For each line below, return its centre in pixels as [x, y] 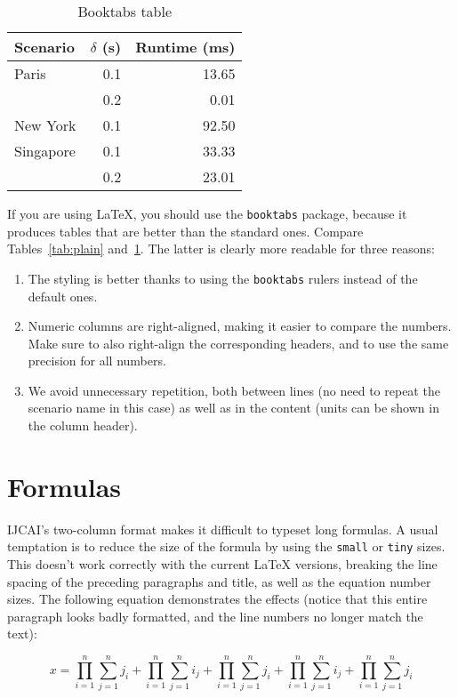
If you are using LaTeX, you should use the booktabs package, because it [207, 213]
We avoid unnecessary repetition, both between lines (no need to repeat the [234, 390]
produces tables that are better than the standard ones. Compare [185, 231]
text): [22, 634]
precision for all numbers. [97, 361]
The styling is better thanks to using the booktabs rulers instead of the [223, 278]
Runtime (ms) [185, 47]
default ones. [63, 296]
